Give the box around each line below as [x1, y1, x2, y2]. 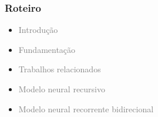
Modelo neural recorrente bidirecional [18, 102, 154, 115]
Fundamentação [18, 43, 76, 55]
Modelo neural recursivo [18, 83, 106, 95]
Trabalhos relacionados [18, 63, 101, 75]
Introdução [18, 24, 58, 36]
